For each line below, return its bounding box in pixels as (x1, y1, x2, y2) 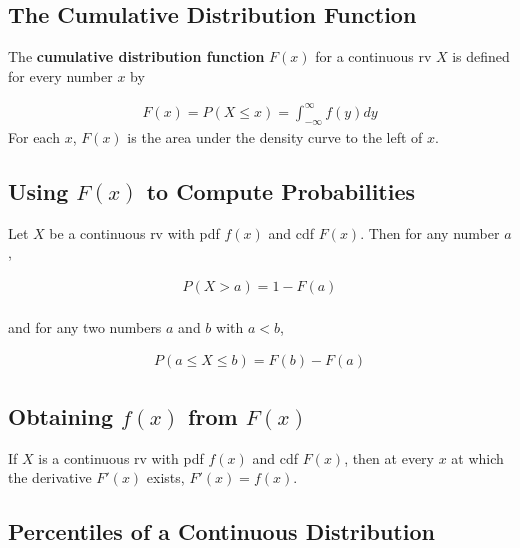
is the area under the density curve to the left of (127, 126, 423, 147)
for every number (8, 65, 113, 86)
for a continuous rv (315, 46, 432, 67)
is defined (452, 46, 510, 67)
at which (451, 447, 504, 468)
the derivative (8, 467, 92, 488)
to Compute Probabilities (146, 175, 416, 206)
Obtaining (8, 400, 113, 431)
